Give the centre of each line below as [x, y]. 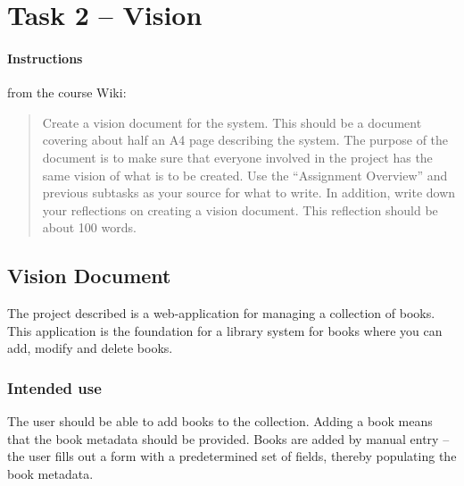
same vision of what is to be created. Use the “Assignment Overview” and [245, 175]
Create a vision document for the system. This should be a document [232, 122]
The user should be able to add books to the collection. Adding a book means [220, 421]
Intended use [54, 387]
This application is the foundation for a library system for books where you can [225, 330]
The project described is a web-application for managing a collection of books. [221, 313]
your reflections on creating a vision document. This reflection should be [240, 209]
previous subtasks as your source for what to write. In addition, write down [249, 193]
